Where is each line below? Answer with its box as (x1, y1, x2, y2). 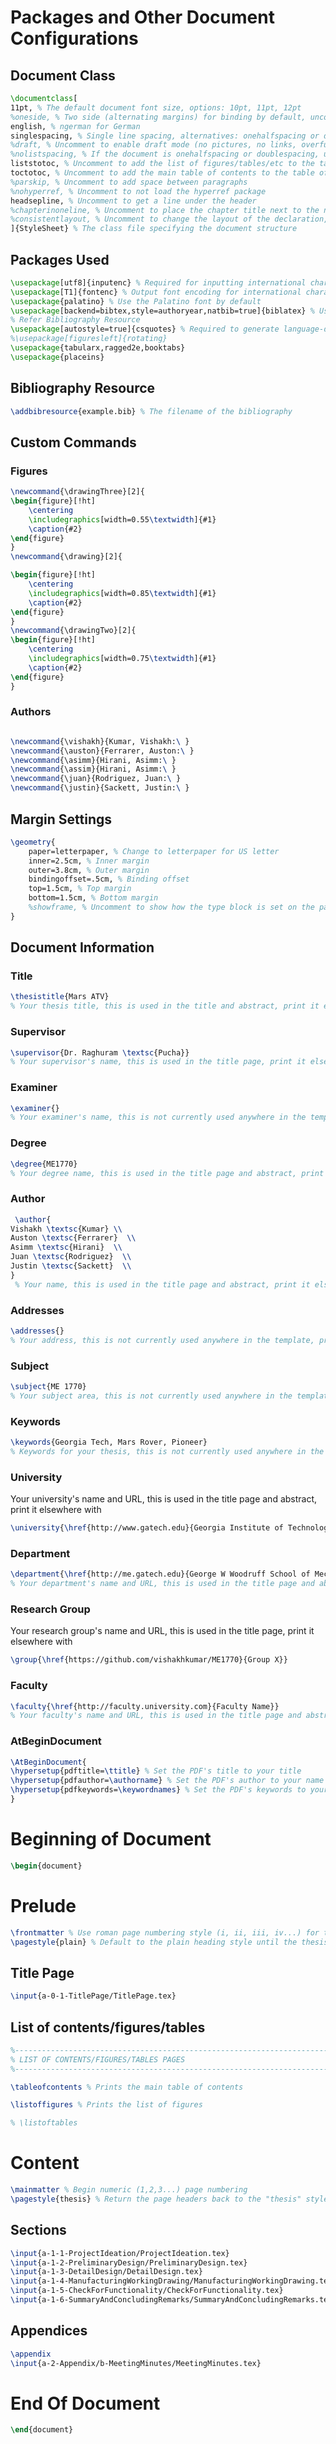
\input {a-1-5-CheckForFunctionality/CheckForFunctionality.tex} (10, 2286, 284, 2296)
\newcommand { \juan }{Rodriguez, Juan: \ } (10, 774, 182, 784)
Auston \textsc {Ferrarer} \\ (10, 1233, 137, 1243)
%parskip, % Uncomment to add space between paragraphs (10, 177, 248, 187)
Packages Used (10, 251, 110, 268)
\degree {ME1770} (10, 1159, 78, 1169)
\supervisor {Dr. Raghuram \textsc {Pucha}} (10, 1047, 190, 1058)
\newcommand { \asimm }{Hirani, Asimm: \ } (10, 755, 177, 765)
